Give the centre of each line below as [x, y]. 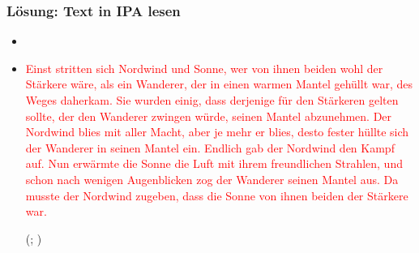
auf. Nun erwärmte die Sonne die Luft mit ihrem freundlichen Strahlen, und [214, 163]
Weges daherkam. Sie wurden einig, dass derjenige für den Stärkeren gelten [212, 100]
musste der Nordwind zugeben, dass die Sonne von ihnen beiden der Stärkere [217, 195]
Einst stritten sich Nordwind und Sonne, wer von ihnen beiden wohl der [204, 68]
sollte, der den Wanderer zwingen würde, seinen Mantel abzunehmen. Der [209, 116]
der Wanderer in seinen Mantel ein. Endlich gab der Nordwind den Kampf [210, 147]
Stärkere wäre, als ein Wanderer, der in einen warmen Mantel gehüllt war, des [219, 84]
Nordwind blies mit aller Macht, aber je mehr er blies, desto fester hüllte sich [217, 132]
